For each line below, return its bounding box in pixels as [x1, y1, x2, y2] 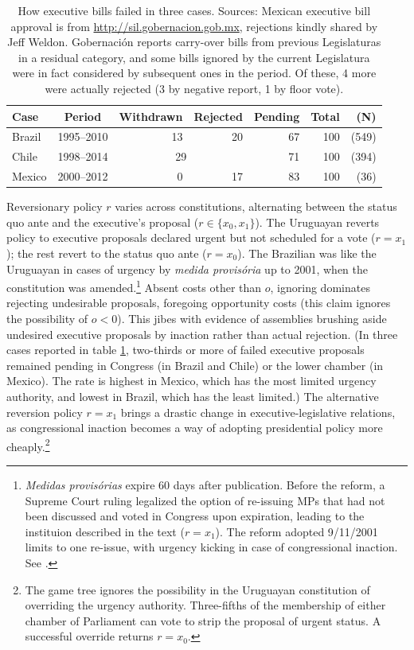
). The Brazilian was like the [237, 244, 377, 261]
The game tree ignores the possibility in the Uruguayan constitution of [25, 581, 370, 597]
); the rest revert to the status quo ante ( [6, 244, 207, 261]
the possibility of [6, 310, 88, 326]
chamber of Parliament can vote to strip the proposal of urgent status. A [25, 612, 381, 629]
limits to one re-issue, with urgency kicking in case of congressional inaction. [25, 539, 398, 555]
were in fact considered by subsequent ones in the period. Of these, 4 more [12, 64, 377, 81]
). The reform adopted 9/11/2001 [215, 523, 378, 539]
